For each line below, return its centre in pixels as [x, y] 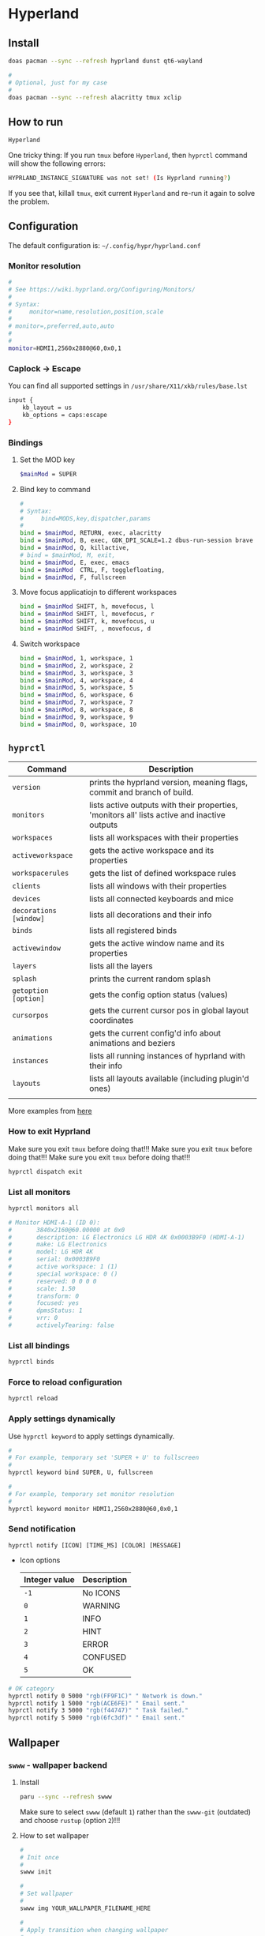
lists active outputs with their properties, [164, 805]
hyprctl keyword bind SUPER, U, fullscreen [81, 1473]
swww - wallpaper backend [58, 1765]
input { [21, 400]
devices [26, 899]
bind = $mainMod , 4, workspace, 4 [76, 680]
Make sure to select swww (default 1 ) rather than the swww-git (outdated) [135, 1812]
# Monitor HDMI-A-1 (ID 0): [54, 1222]
